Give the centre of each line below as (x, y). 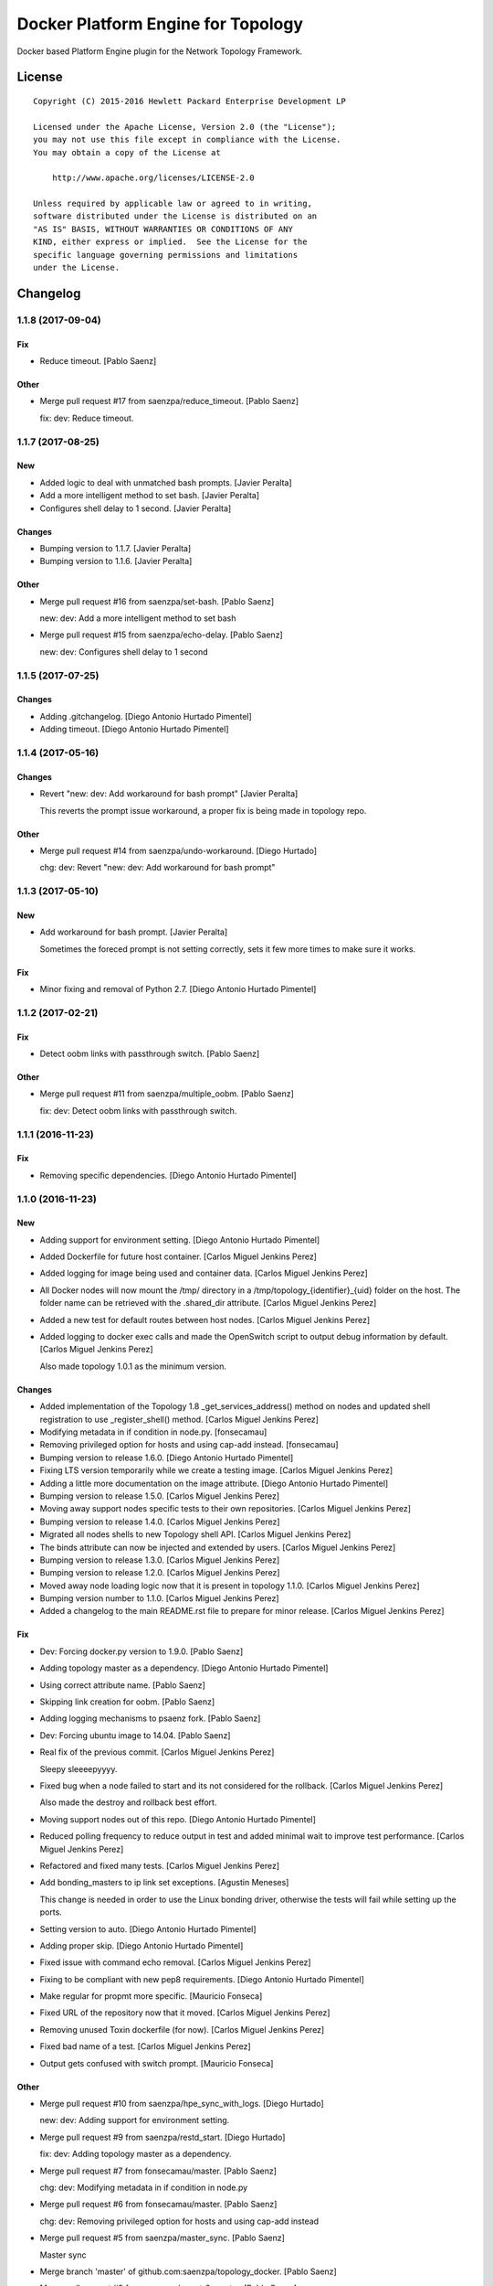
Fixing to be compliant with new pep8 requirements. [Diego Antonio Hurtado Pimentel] (202, 1979)
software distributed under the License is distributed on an (175, 216)
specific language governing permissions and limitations (166, 255)
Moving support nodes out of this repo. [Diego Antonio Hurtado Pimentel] (178, 1819)
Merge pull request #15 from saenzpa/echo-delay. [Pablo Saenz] (161, 635)
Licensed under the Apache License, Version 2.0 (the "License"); (185, 127)
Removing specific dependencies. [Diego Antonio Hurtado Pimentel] (168, 1175)
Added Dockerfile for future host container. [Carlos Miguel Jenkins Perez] (178, 1256)
